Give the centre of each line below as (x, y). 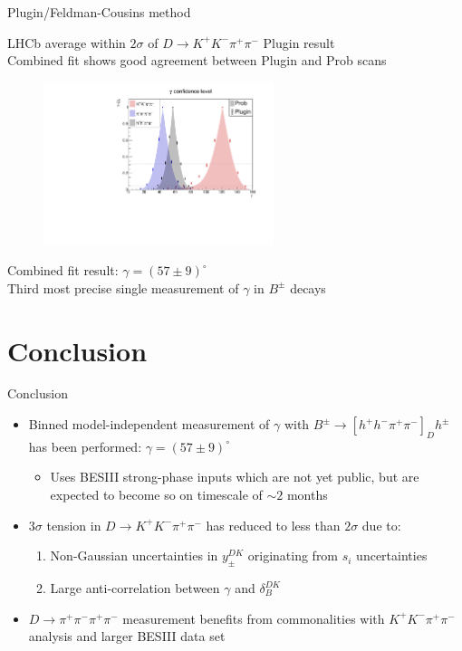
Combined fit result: (63, 270)
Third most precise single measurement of (123, 287)
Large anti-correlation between (135, 588)
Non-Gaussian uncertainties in (134, 555)
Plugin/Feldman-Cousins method (99, 12)
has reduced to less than (273, 525)
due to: (381, 525)
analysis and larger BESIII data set (127, 636)
